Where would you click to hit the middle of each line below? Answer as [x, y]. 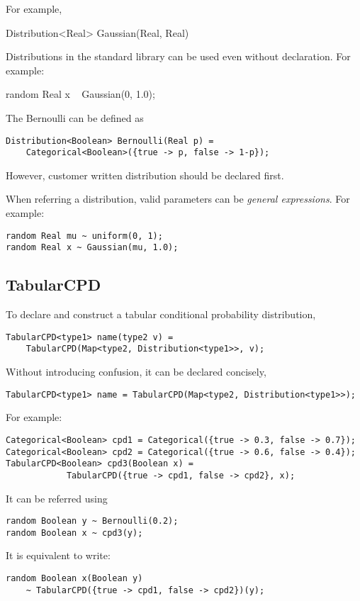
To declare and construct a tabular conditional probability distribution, [161, 314]
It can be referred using [57, 498]
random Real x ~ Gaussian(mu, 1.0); [92, 248]
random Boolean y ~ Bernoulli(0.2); [92, 521]
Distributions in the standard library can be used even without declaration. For [178, 56]
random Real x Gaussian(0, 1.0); [80, 94]
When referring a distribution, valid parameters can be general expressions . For [178, 199]
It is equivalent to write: [58, 555]
